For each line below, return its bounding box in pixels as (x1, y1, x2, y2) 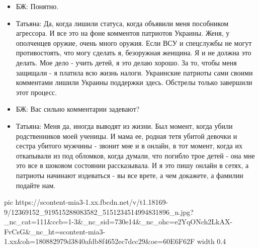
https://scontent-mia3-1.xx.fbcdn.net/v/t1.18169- (15, 197, 168, 207)
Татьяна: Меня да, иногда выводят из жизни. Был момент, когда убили (16, 120, 233, 131)
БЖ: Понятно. (16, 1, 59, 11)
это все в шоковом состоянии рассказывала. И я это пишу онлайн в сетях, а (16, 160, 249, 171)
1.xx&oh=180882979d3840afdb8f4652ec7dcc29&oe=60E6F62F (4, 236, 195, 246)
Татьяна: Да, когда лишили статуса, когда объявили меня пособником (16, 18, 229, 28)
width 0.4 (197, 236, 226, 246)
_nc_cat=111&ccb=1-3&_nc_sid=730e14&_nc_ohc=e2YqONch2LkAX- (4, 216, 233, 227)
